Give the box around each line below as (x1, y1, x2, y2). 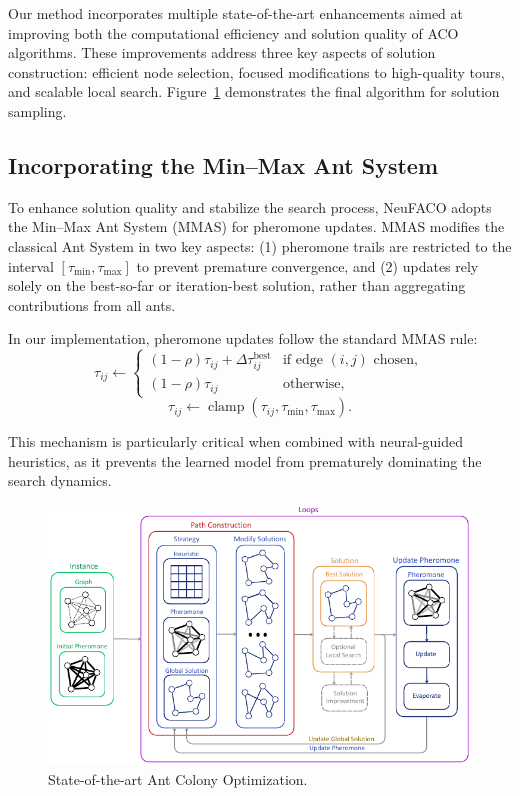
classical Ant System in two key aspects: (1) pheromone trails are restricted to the (8, 235, 512, 256)
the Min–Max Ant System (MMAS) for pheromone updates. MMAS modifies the (8, 216, 505, 237)
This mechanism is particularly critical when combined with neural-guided (8, 431, 464, 452)
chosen (373, 353, 415, 368)
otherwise (282, 377, 341, 392)
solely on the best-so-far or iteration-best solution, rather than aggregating (8, 275, 466, 296)
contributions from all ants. (8, 294, 176, 315)
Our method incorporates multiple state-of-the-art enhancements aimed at (8, 3, 463, 23)
